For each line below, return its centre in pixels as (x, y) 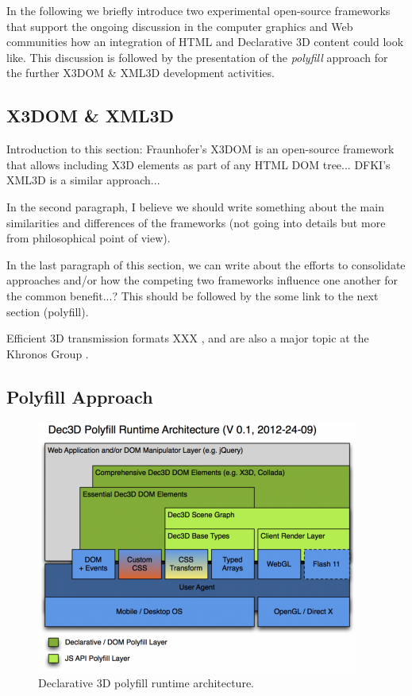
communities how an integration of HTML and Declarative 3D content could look (205, 42)
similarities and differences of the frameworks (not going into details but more (196, 222)
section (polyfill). (48, 311)
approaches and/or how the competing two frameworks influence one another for (202, 280)
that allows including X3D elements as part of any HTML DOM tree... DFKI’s (198, 164)
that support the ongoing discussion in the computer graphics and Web (180, 26)
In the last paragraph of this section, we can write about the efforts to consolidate (206, 264)
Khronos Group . (48, 353)
